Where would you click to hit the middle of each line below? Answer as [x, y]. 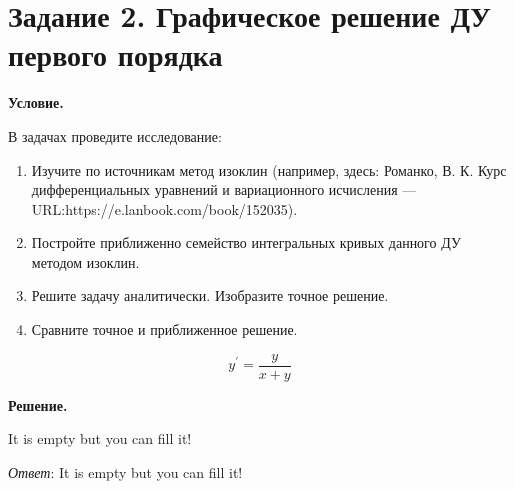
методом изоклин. [85, 261]
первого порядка [115, 54]
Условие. [36, 102]
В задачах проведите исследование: [115, 135]
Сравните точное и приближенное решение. [164, 329]
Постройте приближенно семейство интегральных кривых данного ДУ [246, 242]
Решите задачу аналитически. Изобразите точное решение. [210, 295]
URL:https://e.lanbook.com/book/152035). [164, 208]
